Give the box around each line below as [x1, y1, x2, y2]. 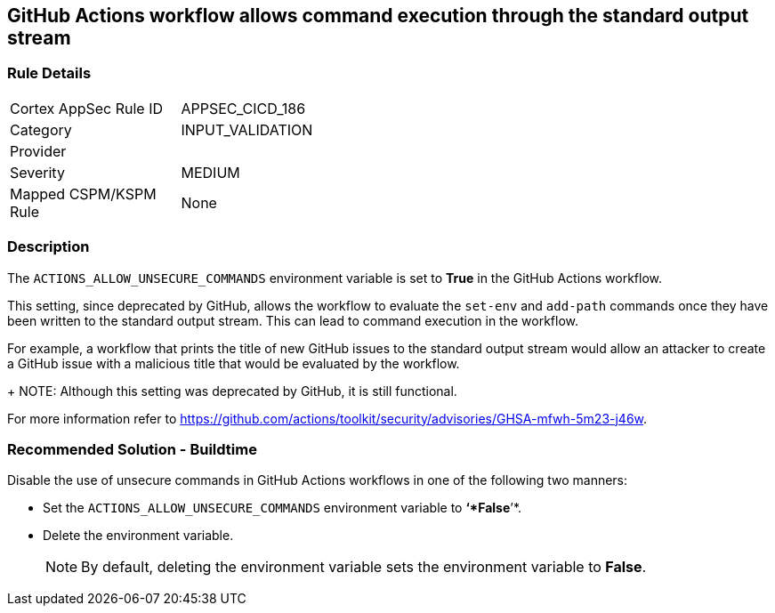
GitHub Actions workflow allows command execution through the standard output [7, 4, 749, 27]
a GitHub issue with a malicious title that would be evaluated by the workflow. [7, 355, 460, 371]
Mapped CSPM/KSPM [10, 184, 157, 203]
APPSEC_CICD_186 [181, 99, 306, 117]
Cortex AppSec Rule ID [10, 99, 164, 117]
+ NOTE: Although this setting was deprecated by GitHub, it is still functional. [7, 383, 457, 399]
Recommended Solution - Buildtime [7, 440, 257, 458]
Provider [10, 141, 67, 160]
